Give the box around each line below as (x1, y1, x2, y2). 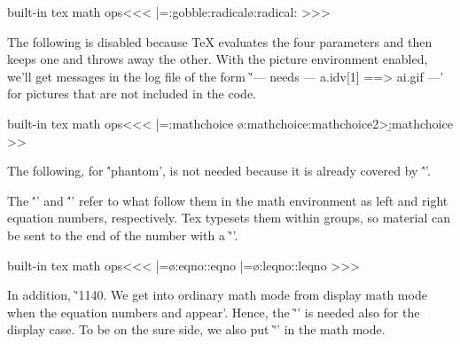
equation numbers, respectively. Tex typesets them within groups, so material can (7, 208, 450, 227)
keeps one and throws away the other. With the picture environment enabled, (7, 50, 428, 68)
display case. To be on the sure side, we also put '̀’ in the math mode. (7, 320, 386, 339)
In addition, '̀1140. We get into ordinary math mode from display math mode (7, 285, 427, 304)
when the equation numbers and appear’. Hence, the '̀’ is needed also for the (7, 302, 420, 321)
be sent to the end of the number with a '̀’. (7, 225, 238, 244)
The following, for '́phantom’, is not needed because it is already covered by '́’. (7, 161, 431, 180)
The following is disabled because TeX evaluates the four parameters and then (7, 32, 433, 51)
